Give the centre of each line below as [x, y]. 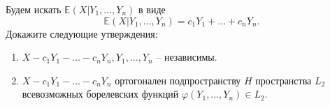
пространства [284, 80]
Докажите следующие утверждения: [82, 33]
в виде [152, 9]
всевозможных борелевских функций [100, 94]
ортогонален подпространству [178, 80]
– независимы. [187, 57]
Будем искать [34, 9]
